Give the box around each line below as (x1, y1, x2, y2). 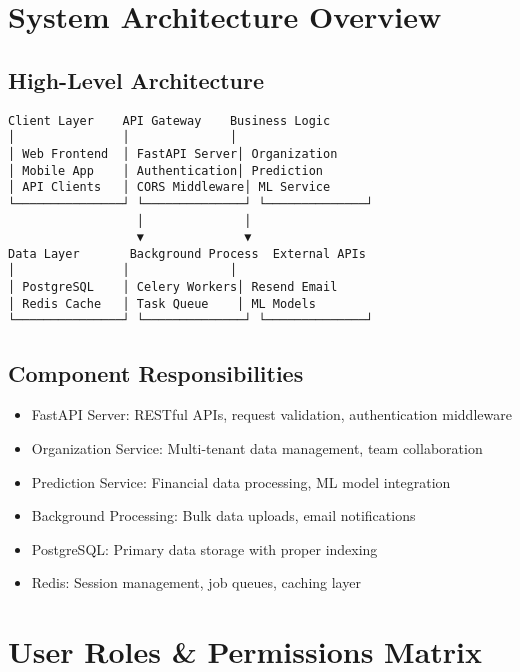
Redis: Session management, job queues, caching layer (31, 572, 361, 593)
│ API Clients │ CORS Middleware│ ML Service (8, 180, 331, 195)
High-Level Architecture (8, 64, 265, 95)
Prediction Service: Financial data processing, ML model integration (31, 471, 451, 492)
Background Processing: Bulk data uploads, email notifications (31, 505, 416, 526)
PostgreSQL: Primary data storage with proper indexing (31, 538, 378, 559)
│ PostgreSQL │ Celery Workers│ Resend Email (8, 280, 338, 295)
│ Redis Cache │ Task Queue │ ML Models (8, 296, 316, 311)
